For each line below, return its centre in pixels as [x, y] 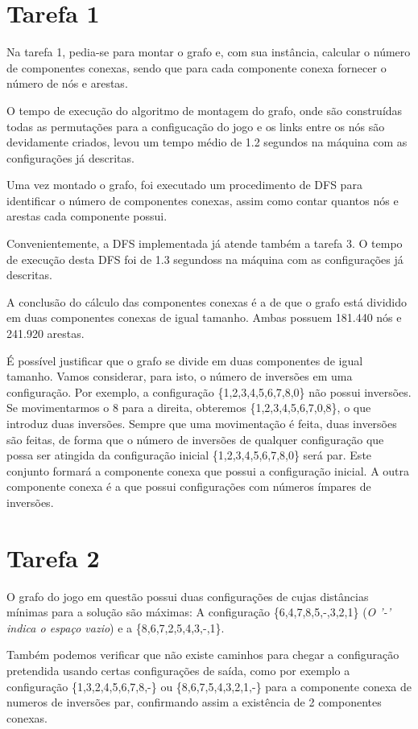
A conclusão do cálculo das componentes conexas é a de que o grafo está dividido [207, 301]
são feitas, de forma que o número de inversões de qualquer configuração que [195, 439]
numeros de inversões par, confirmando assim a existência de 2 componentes [194, 702]
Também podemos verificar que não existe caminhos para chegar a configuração [203, 655]
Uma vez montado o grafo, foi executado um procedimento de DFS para [184, 185]
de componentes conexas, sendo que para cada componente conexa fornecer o [197, 67]
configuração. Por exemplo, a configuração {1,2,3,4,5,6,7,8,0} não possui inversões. [209, 391]
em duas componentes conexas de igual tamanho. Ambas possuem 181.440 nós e [204, 317]
